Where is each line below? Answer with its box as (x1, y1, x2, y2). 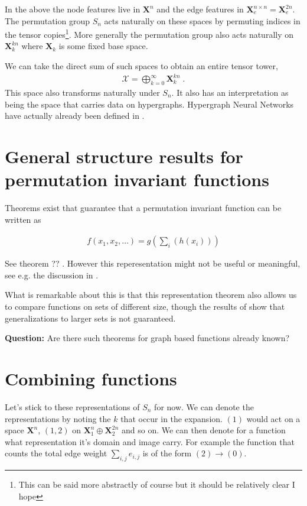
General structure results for (5, 144, 243, 168)
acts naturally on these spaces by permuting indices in (104, 14, 301, 27)
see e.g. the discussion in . (5, 268, 99, 281)
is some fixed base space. (58, 40, 148, 52)
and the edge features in (156, 3, 244, 15)
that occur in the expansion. (120, 412, 223, 424)
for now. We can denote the (154, 400, 254, 413)
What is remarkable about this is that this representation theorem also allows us (5, 288, 297, 301)
